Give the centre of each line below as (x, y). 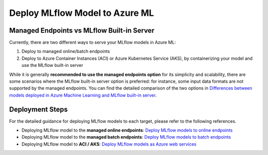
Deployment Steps (38, 109)
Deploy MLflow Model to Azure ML (82, 13)
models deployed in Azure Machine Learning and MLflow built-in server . (83, 95)
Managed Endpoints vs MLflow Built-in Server (82, 30)
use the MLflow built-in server (52, 65)
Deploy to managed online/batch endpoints (66, 52)
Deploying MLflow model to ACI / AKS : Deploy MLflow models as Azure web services (109, 144)
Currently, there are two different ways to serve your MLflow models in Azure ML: (93, 43)
